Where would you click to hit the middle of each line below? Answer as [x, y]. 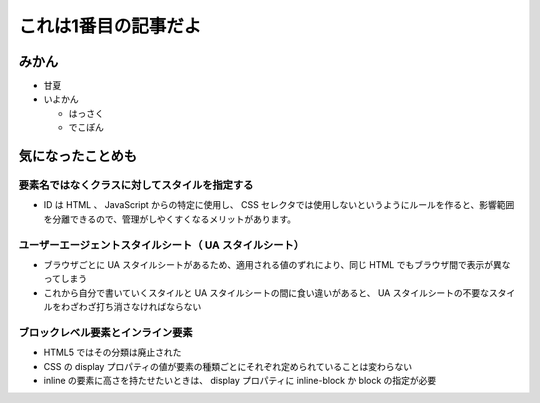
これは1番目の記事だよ [110, 26]
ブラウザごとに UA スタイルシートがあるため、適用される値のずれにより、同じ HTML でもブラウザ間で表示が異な [277, 264]
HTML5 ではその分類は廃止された [112, 352]
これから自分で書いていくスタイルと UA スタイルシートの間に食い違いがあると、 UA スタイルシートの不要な [266, 292]
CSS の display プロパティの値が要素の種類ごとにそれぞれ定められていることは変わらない [228, 366]
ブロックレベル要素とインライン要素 [106, 332]
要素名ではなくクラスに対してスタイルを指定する [136, 185]
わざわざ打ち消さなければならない [131, 307]
